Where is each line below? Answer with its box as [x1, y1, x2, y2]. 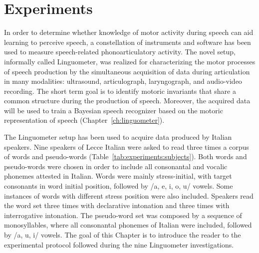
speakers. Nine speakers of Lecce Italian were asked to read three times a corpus [4, 141, 249, 152]
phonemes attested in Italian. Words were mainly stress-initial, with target [4, 171, 232, 181]
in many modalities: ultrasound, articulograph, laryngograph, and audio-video [4, 76, 242, 86]
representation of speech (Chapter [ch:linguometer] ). [4, 115, 165, 125]
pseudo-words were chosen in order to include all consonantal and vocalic [4, 161, 228, 171]
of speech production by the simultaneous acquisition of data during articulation [4, 66, 250, 76]
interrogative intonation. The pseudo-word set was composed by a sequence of [4, 210, 242, 220]
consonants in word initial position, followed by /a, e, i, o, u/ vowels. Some [4, 181, 233, 191]
